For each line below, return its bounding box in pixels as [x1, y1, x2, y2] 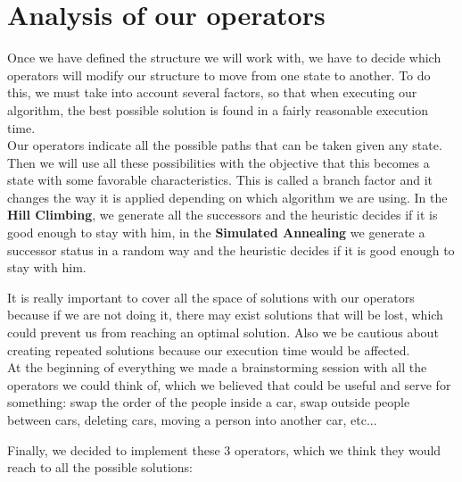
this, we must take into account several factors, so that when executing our [7, 83, 417, 102]
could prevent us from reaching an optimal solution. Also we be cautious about [7, 323, 439, 342]
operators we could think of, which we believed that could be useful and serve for [7, 375, 451, 394]
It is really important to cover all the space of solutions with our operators [7, 287, 415, 306]
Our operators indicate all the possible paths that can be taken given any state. [7, 136, 442, 154]
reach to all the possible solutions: [7, 458, 194, 477]
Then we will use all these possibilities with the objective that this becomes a [7, 153, 430, 171]
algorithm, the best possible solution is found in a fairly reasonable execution [7, 100, 428, 119]
